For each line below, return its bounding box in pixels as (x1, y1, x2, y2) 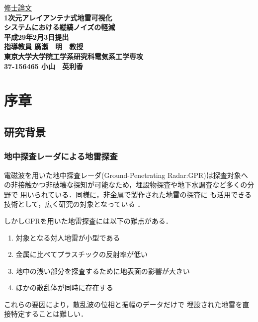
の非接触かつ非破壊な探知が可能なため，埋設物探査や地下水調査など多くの (4, 179, 248, 190)
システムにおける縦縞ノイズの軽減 (4, 22, 115, 32)
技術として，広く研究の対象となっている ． (4, 199, 145, 209)
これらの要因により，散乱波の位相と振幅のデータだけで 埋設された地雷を (4, 299, 243, 309)
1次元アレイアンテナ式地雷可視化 (4, 12, 112, 22)
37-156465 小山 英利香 (4, 61, 84, 71)
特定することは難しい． (10, 309, 87, 319)
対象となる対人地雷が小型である (15, 232, 120, 242)
